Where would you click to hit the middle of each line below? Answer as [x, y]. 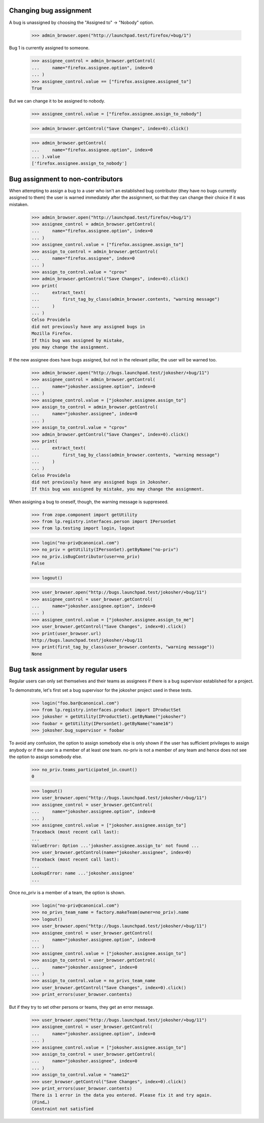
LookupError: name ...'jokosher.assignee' [83, 873]
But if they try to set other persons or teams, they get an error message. [81, 1007]
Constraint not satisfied [63, 1109]
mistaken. [19, 204]
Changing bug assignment [50, 11]
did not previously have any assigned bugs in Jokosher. [101, 482]
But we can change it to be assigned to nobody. [57, 101]
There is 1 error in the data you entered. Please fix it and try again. [122, 1095]
